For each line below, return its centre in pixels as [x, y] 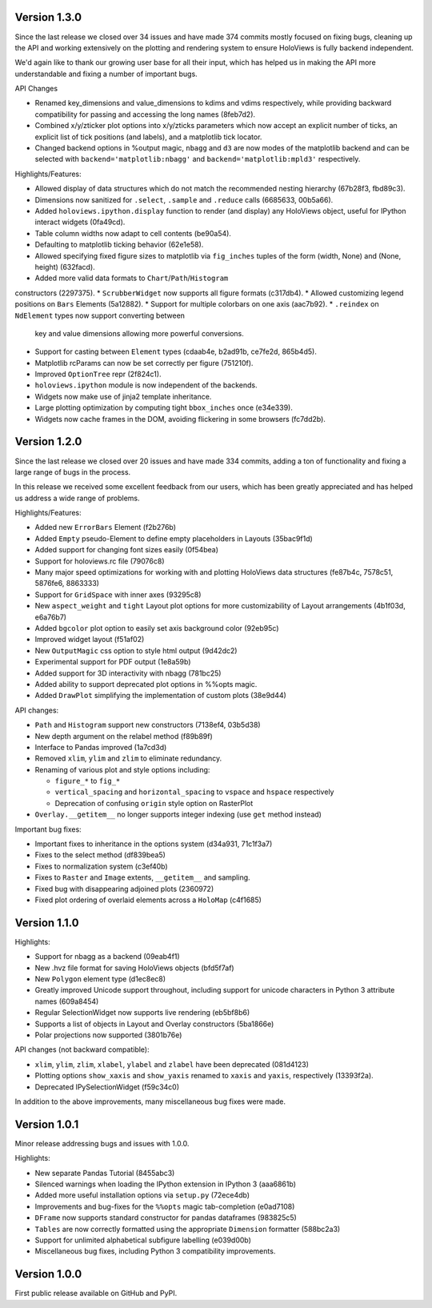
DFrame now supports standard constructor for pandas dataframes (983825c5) [166, 1218]
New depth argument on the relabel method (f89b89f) [124, 736]
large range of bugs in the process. [73, 471]
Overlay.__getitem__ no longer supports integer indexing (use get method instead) [178, 814]
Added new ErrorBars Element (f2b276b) [105, 528]
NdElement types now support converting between [100, 315]
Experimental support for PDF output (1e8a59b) [113, 662]
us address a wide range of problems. [77, 498]
